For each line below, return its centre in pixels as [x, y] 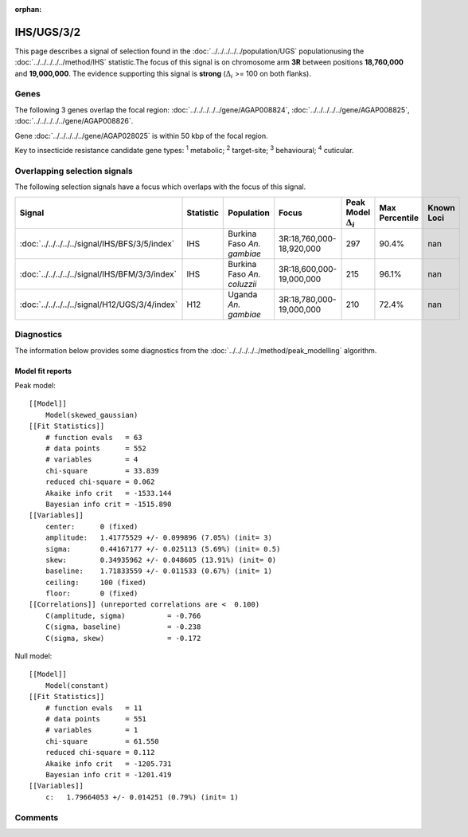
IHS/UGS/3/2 [48, 32]
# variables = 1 [92, 730]
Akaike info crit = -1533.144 [108, 493]
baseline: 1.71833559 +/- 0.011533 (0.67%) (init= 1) [158, 571]
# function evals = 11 [94, 708]
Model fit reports [43, 371]
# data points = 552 [96, 449]
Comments [37, 817]
